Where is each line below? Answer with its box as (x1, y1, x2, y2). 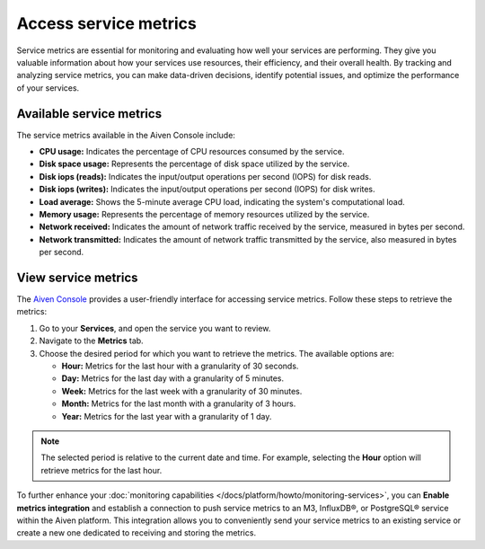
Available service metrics (16, 106, 162, 121)
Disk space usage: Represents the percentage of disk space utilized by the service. (39, 158, 350, 170)
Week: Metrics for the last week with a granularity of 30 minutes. (61, 385, 303, 396)
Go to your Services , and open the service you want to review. (39, 323, 271, 333)
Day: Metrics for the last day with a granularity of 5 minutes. (61, 373, 285, 384)
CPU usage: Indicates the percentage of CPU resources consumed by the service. (39, 146, 345, 157)
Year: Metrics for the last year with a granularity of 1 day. (61, 411, 272, 421)
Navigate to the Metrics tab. (39, 335, 144, 346)
